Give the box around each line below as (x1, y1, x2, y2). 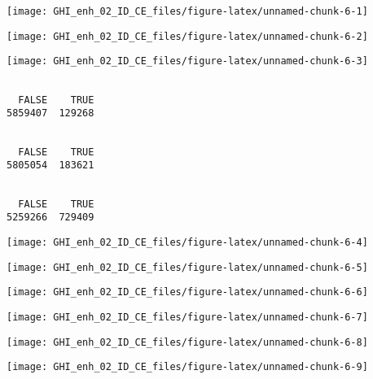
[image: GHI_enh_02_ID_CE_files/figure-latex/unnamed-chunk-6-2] (7, 30, 368, 42)
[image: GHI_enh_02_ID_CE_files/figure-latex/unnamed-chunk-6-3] (7, 55, 368, 68)
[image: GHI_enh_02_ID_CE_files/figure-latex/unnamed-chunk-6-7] (7, 311, 368, 323)
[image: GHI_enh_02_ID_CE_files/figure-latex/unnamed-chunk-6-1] (7, 6, 368, 17)
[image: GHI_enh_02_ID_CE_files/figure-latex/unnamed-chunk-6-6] (7, 286, 368, 298)
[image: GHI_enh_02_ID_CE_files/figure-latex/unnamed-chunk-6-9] (7, 361, 368, 373)
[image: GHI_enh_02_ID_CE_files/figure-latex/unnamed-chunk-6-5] (7, 261, 368, 273)
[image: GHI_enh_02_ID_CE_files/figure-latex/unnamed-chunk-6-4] (7, 236, 368, 248)
